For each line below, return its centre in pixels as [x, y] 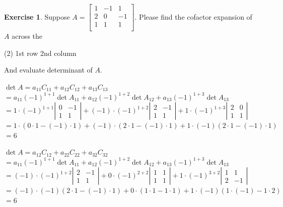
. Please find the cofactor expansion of [193, 16]
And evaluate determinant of [48, 70]
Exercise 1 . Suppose [37, 16]
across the [27, 36]
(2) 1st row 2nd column [40, 53]
